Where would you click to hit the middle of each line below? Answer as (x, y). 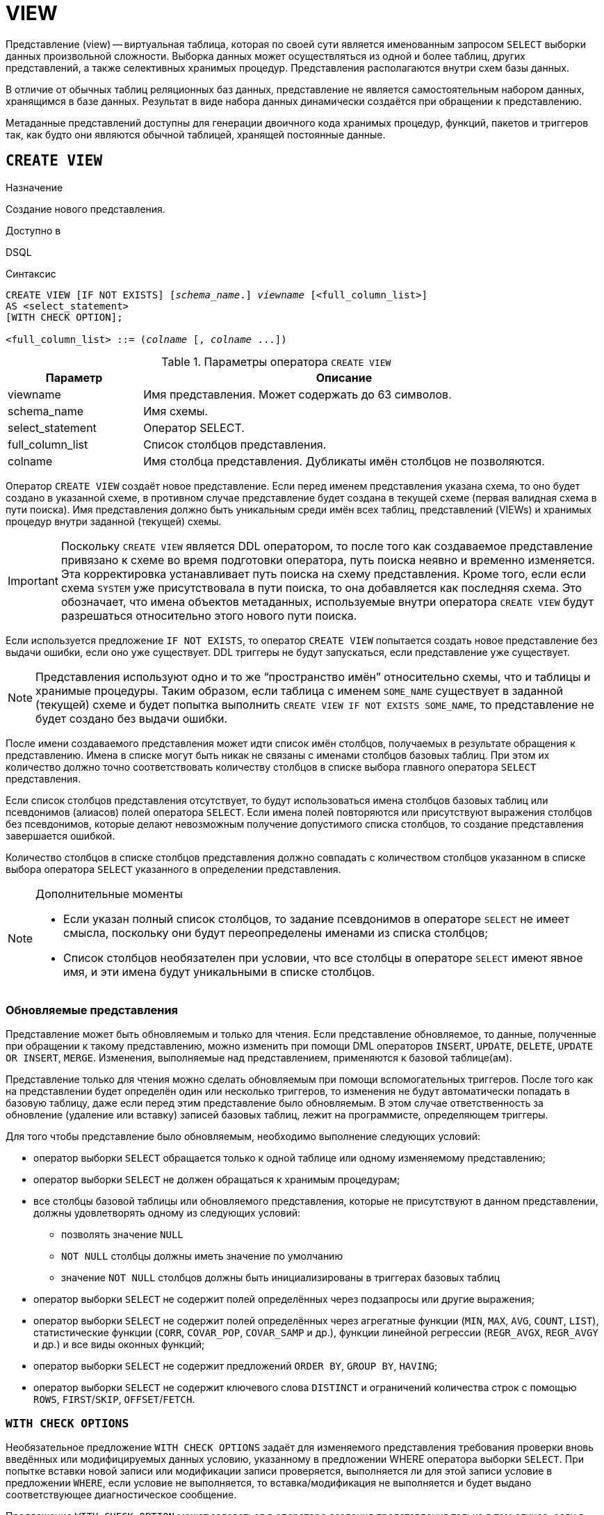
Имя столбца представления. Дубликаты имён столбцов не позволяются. (344, 461)
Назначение (34, 187)
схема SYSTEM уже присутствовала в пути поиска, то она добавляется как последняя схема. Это (321, 587)
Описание (344, 377)
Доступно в (33, 230)
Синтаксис (31, 273)
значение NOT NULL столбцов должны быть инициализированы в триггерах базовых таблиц (281, 1278)
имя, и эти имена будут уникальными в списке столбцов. (219, 971)
